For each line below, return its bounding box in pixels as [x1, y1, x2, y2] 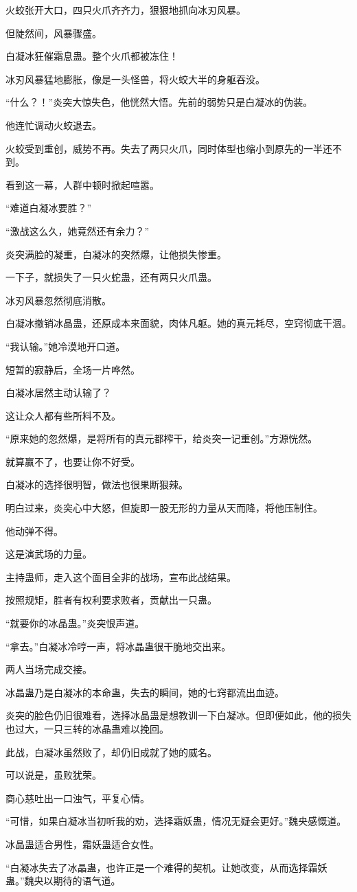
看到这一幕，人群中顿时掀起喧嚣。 [5, 177, 159, 192]
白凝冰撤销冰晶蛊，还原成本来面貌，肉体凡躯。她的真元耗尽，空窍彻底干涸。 [5, 316, 352, 330]
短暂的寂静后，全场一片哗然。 [5, 362, 140, 376]
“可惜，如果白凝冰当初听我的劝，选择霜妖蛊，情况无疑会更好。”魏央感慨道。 [5, 814, 347, 828]
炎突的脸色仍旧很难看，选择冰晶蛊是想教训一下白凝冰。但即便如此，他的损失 [5, 708, 352, 722]
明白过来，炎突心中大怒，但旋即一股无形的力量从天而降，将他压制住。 [5, 501, 323, 515]
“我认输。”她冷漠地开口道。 [5, 339, 126, 353]
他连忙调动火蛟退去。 [5, 117, 102, 132]
